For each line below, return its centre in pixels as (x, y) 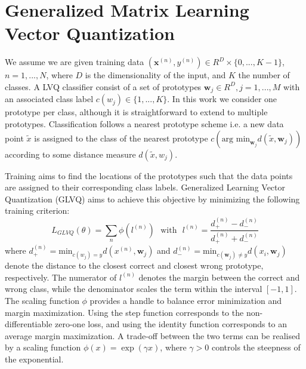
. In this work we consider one (222, 99)
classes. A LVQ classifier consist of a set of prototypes (103, 86)
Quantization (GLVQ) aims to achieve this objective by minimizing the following (152, 199)
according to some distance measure (70, 154)
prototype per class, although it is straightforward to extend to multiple (136, 112)
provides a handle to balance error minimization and (186, 301)
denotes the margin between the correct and (219, 277)
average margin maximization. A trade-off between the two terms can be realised (152, 335)
